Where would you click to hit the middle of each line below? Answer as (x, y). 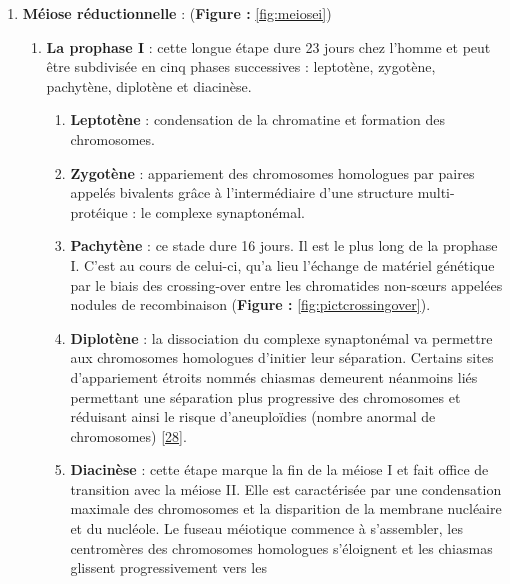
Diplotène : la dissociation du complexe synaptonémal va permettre (281, 337)
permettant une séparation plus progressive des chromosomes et (265, 396)
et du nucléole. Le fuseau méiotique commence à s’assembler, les (266, 528)
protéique (99, 211)
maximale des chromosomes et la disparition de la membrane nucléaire (286, 508)
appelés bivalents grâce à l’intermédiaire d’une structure (242, 192)
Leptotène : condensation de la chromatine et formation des (258, 119)
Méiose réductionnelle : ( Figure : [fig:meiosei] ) (177, 13)
